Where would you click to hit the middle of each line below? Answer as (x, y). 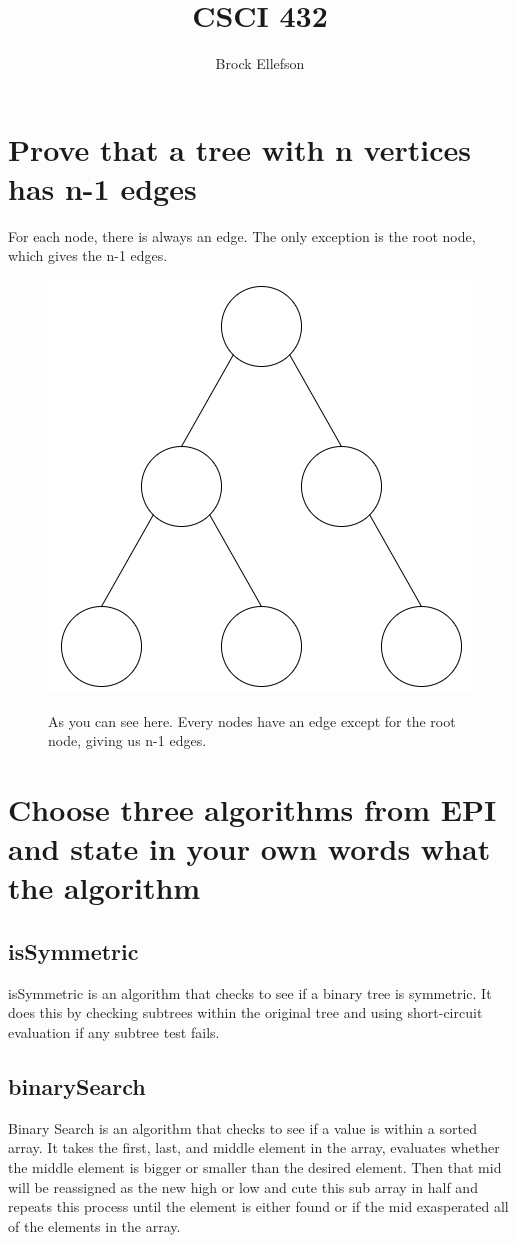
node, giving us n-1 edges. (127, 740)
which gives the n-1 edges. (88, 255)
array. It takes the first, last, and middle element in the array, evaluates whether (254, 1147)
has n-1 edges (102, 187)
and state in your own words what (249, 848)
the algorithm (104, 887)
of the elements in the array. (94, 1225)
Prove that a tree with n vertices (240, 148)
